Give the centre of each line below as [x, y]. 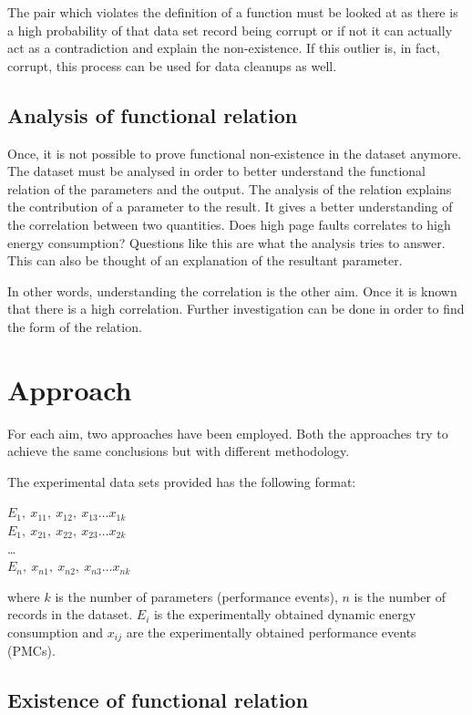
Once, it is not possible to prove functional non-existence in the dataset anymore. [235, 153]
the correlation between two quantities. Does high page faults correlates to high [229, 224]
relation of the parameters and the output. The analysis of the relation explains [230, 188]
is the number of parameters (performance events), [196, 596]
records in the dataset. [70, 614]
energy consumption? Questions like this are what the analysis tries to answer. [226, 242]
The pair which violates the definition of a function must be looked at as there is [233, 12]
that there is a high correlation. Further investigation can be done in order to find [236, 309]
